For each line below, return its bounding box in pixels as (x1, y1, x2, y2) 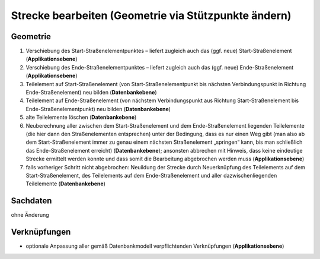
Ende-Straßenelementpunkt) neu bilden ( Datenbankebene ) (25, 105, 171, 112)
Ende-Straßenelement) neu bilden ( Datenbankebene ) (25, 89, 157, 96)
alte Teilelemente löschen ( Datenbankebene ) (25, 113, 137, 121)
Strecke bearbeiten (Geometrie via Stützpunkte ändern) (11, 9, 292, 22)
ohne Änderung (11, 211, 50, 219)
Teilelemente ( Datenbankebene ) (25, 180, 106, 187)
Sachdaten (11, 196, 52, 206)
